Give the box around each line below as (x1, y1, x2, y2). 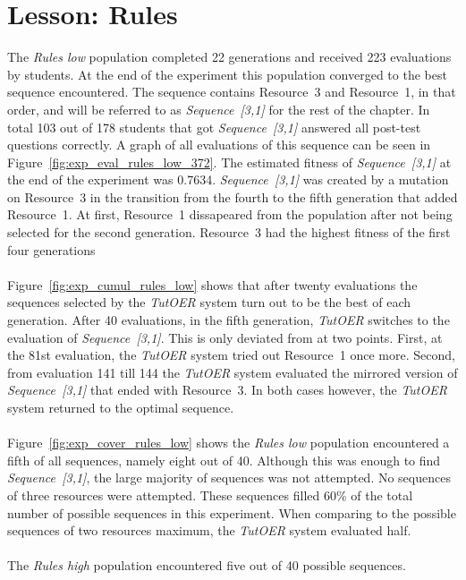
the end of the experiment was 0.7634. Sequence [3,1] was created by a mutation (7, 170, 449, 189)
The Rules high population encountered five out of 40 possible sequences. (7, 556, 406, 575)
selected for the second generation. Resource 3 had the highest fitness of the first (7, 223, 451, 242)
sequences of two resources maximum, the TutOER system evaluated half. (7, 521, 411, 540)
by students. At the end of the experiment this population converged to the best (7, 64, 447, 83)
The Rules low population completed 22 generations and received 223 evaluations (7, 47, 452, 66)
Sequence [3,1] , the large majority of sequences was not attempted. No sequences (7, 468, 451, 487)
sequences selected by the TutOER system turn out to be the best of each (7, 293, 411, 311)
